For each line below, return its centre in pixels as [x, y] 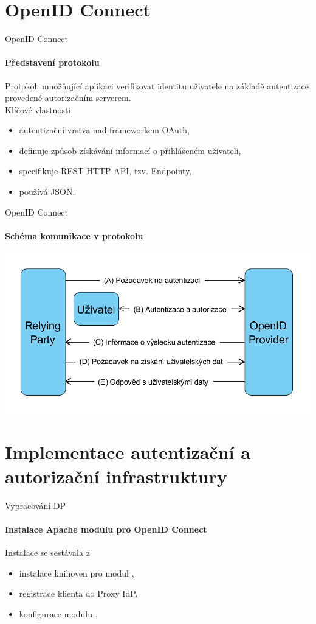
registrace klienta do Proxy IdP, [78, 593]
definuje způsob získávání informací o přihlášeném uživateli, [130, 150]
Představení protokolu [52, 62]
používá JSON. [47, 191]
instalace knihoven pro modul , [77, 573]
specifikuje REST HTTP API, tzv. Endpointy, [105, 171]
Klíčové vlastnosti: [39, 109]
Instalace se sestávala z [47, 552]
